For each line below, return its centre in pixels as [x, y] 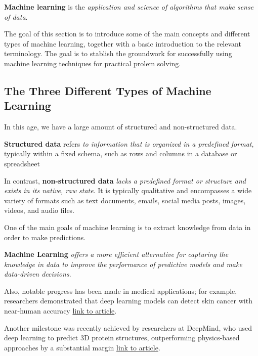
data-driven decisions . [38, 274]
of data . [16, 16]
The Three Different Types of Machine [108, 90]
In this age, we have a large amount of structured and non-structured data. [121, 127]
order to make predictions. [45, 237]
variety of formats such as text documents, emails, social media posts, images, [125, 200]
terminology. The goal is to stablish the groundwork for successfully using [118, 53]
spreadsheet [22, 163]
